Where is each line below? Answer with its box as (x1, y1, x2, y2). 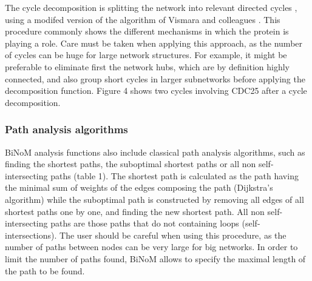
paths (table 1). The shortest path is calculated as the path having (50, 169, 299, 182)
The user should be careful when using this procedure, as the (59, 228, 287, 241)
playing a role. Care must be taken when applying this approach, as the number (5, 36, 303, 49)
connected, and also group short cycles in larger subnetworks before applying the (5, 72, 305, 85)
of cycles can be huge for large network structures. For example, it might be (5, 48, 287, 61)
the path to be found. (5, 264, 85, 277)
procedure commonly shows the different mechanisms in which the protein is (5, 25, 289, 38)
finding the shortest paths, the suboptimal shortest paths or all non (5, 157, 256, 170)
